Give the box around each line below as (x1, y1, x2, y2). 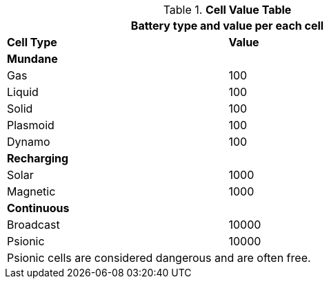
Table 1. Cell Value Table (163, 3, 292, 17)
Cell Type (7, 35, 57, 49)
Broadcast (7, 218, 60, 231)
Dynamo (7, 135, 50, 149)
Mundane (7, 52, 58, 66)
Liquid (7, 85, 39, 99)
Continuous (7, 201, 70, 215)
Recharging (7, 151, 69, 165)
